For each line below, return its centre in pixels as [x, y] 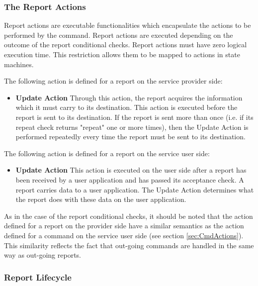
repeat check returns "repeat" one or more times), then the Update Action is [132, 127]
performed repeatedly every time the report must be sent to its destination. [130, 137]
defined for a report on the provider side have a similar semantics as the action [124, 226]
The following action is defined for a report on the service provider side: [113, 81]
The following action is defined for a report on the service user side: [107, 153]
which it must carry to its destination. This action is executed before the [127, 107]
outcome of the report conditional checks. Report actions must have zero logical [126, 45]
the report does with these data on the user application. [101, 199]
